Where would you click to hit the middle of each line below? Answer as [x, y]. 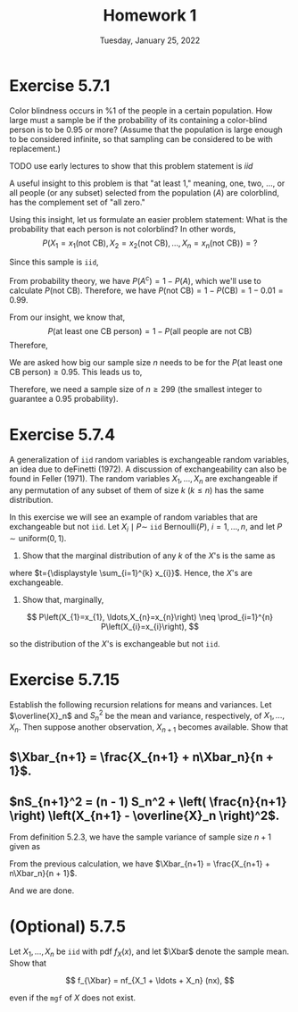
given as [25, 847]
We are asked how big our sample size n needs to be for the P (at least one [146, 363]
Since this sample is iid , [54, 262]
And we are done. [42, 891]
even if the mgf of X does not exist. [73, 998]
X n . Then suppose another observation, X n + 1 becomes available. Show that [149, 728]
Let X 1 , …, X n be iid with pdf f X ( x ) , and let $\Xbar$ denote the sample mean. [149, 952]
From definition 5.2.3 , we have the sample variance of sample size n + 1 [141, 837]
